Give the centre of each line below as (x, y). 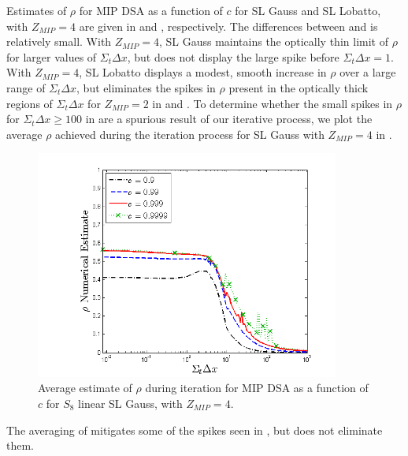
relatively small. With (59, 41)
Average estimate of (85, 388)
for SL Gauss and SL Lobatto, (308, 10)
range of (26, 87)
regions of (30, 103)
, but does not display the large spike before (233, 56)
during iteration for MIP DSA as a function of (257, 388)
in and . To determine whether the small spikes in (273, 103)
